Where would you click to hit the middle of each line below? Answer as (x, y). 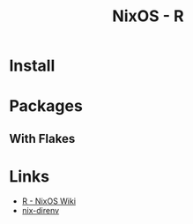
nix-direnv (41, 210)
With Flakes (42, 138)
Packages (46, 106)
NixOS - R (148, 16)
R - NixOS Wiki (49, 201)
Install (32, 66)
